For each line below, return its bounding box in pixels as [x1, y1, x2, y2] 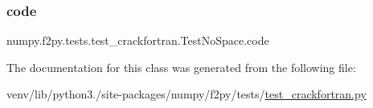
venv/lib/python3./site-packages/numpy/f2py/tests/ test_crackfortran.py [6, 86, 367, 102]
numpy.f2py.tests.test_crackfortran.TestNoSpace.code [6, 32, 269, 49]
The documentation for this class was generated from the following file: [6, 58, 356, 75]
